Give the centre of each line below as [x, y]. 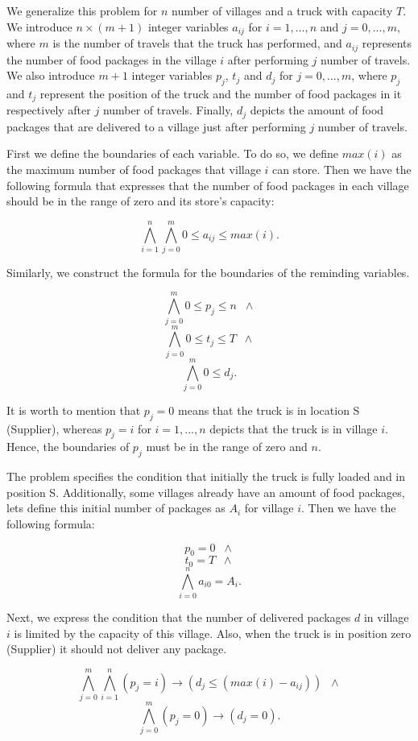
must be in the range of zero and [227, 447]
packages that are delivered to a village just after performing [156, 126]
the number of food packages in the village [112, 59]
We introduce [39, 26]
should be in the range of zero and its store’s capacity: [141, 201]
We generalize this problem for [82, 10]
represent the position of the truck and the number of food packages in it [221, 93]
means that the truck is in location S [269, 410]
